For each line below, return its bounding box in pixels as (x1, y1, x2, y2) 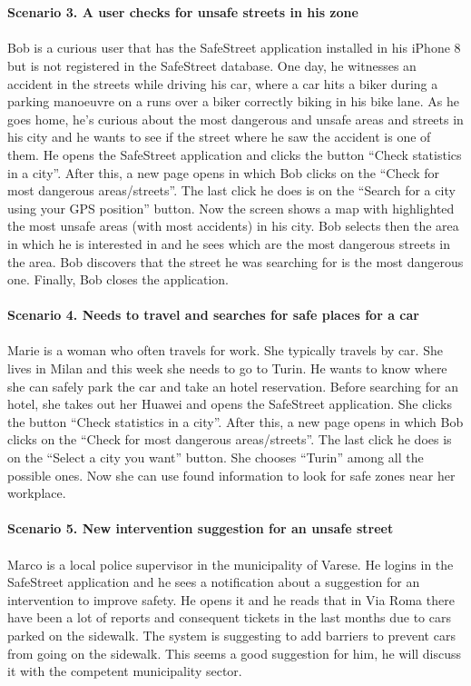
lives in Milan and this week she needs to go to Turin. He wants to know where (7, 359, 447, 378)
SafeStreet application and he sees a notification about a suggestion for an (7, 572, 420, 592)
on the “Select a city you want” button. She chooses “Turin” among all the (7, 448, 424, 467)
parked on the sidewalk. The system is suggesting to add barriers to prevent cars (7, 625, 456, 644)
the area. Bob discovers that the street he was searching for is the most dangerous (7, 252, 464, 271)
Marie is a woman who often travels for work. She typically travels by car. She (7, 341, 443, 360)
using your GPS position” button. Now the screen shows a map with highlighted (7, 198, 455, 217)
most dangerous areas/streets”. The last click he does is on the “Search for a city (7, 181, 456, 200)
